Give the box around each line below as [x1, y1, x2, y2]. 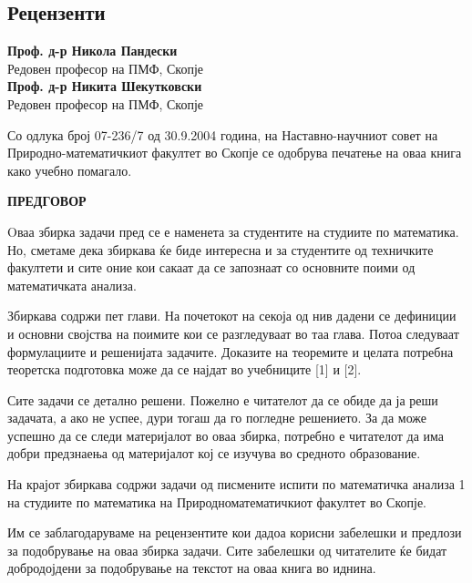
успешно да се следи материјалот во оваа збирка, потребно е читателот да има [7, 425, 445, 445]
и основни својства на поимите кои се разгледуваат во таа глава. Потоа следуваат [7, 323, 459, 343]
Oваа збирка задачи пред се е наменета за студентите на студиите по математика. [7, 221, 459, 240]
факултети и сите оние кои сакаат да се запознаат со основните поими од [7, 258, 416, 277]
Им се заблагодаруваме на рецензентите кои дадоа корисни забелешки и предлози [7, 523, 462, 542]
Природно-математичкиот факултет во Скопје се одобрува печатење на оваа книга [7, 143, 462, 162]
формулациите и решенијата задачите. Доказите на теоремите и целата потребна [7, 342, 454, 361]
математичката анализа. [7, 275, 137, 294]
